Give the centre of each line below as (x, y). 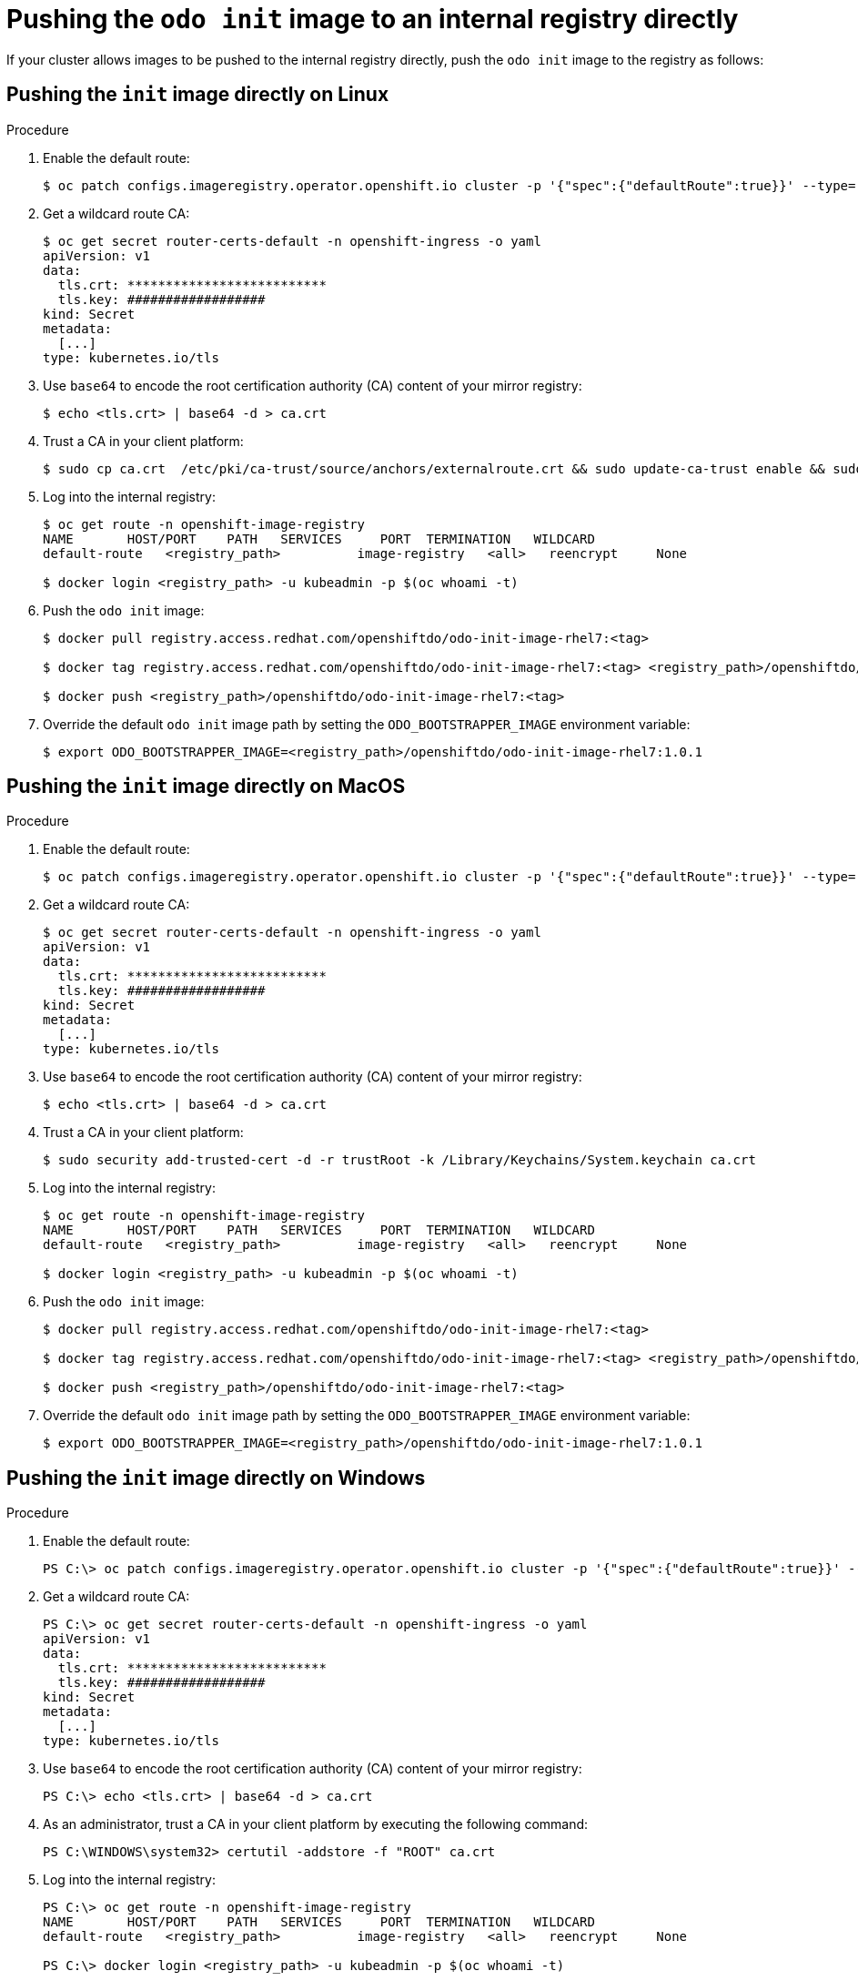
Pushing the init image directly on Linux (198, 95)
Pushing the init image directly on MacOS (206, 787)
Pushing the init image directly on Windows (216, 1478)
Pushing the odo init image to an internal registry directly (373, 19)
